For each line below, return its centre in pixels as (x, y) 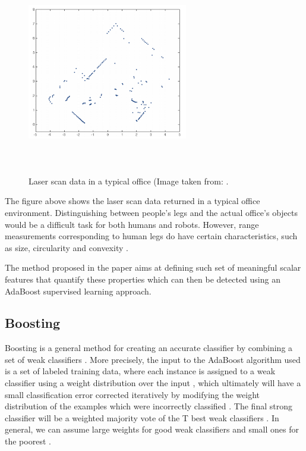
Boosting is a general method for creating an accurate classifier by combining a (149, 348)
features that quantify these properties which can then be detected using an (143, 279)
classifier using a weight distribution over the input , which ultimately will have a (153, 383)
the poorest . (28, 441)
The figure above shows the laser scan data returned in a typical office (133, 201)
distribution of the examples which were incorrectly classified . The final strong (149, 406)
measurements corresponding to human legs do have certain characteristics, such (151, 236)
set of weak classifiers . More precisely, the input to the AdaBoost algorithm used (153, 359)
